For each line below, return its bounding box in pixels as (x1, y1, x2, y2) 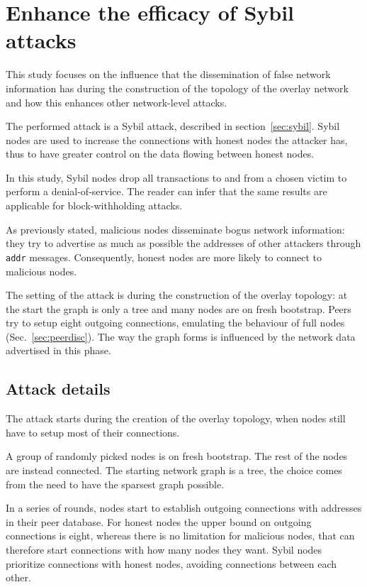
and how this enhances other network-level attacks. (6, 94, 227, 109)
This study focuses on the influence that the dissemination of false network (6, 67, 331, 82)
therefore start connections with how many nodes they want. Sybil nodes (6, 542, 322, 557)
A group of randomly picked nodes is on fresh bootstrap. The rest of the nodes (6, 449, 348, 463)
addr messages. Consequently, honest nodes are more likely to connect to (6, 249, 322, 264)
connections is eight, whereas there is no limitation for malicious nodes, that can (6, 528, 355, 543)
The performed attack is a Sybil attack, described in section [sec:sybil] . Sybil (6, 119, 340, 133)
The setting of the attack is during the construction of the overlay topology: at (6, 287, 348, 302)
